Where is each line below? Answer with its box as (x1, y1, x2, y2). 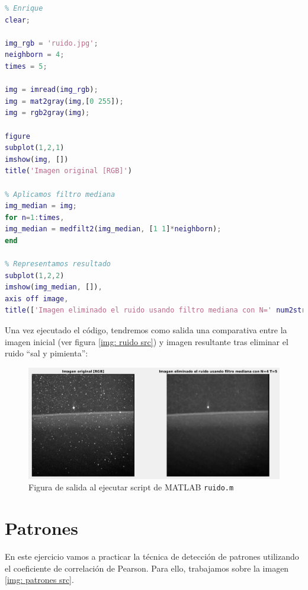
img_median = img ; (5, 202, 77, 211)
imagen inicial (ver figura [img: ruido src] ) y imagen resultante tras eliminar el (5, 335, 288, 347)
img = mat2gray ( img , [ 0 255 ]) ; (5, 97, 124, 106)
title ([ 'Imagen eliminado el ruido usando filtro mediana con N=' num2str (5, 306, 306, 315)
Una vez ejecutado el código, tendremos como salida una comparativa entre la (5, 324, 287, 336)
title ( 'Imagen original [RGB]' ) (5, 167, 132, 176)
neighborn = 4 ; (5, 50, 65, 59)
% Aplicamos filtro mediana (5, 190, 115, 199)
